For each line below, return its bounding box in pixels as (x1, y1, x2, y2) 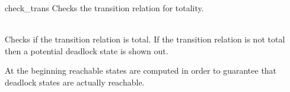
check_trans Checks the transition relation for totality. (5, 2, 204, 14)
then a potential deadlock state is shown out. (5, 44, 168, 57)
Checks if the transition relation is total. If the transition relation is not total (5, 33, 285, 45)
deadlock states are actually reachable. (5, 75, 145, 88)
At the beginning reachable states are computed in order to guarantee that (5, 64, 277, 77)
